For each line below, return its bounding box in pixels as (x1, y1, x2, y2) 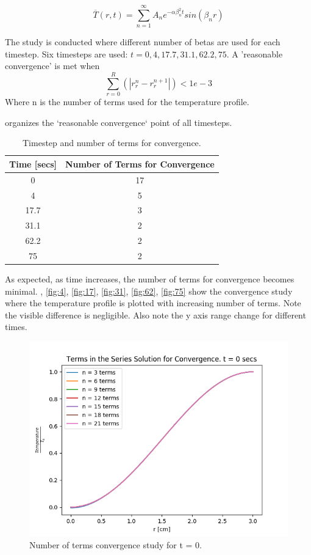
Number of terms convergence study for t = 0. (29, 538, 202, 551)
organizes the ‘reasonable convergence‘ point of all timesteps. (5, 116, 232, 128)
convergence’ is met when (5, 59, 100, 72)
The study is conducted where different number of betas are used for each (5, 35, 281, 48)
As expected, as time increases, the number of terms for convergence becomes (5, 272, 295, 285)
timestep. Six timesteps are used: (5, 47, 128, 60)
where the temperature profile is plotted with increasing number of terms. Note (5, 296, 301, 309)
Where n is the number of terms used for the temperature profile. (5, 95, 249, 108)
